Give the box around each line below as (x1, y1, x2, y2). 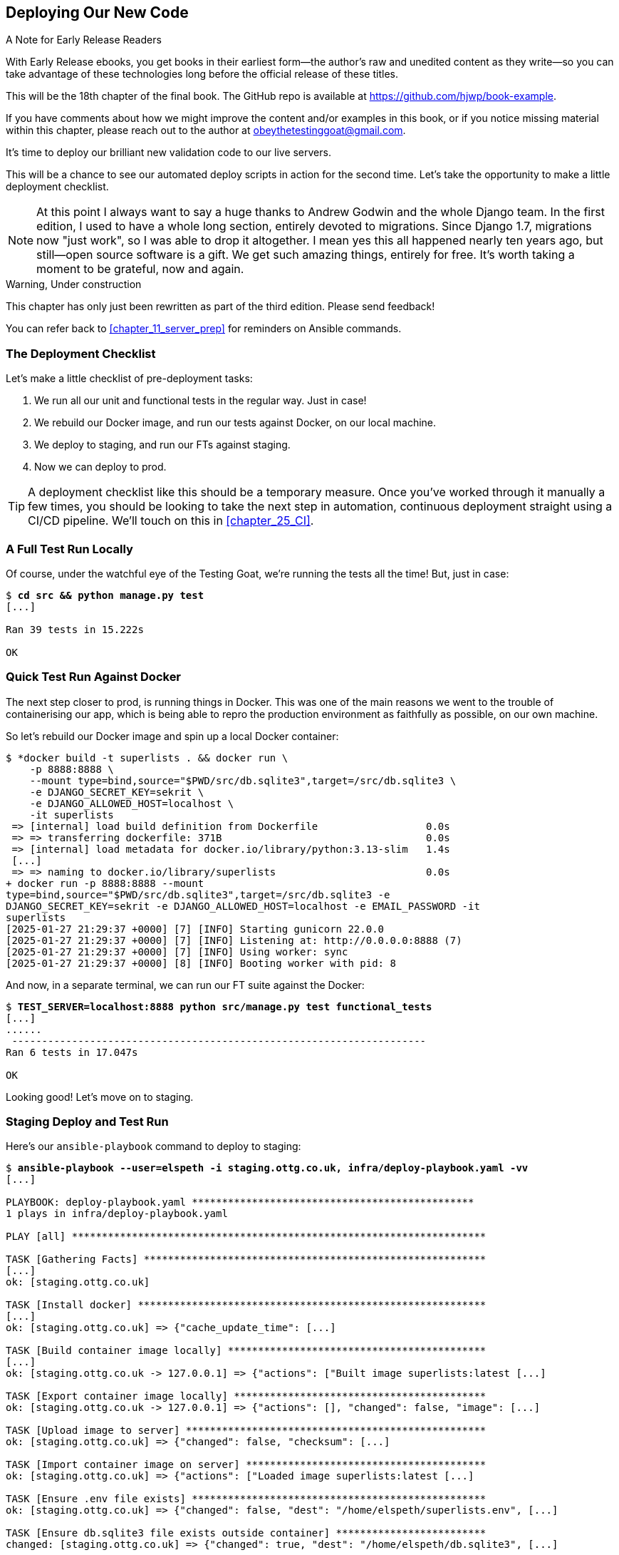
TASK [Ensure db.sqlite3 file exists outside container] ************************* (6, 1527, 487, 1539)
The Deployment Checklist (6, 346, 156, 361)
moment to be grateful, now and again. (36, 262, 244, 277)
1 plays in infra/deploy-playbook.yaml (6, 1208, 228, 1220)
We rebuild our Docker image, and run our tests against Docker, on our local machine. (34, 416, 437, 429)
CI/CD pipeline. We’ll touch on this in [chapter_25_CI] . (28, 513, 314, 528)
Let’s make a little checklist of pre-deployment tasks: (6, 372, 253, 385)
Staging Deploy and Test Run (6, 1114, 169, 1129)
